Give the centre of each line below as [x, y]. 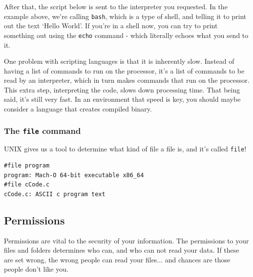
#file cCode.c [27, 185]
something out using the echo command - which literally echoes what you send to [126, 35]
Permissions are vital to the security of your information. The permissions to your [126, 240]
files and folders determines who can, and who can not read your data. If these [122, 250]
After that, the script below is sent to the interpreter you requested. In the [116, 6]
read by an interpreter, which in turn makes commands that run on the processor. [127, 80]
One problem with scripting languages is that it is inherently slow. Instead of [119, 61]
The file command [42, 130]
